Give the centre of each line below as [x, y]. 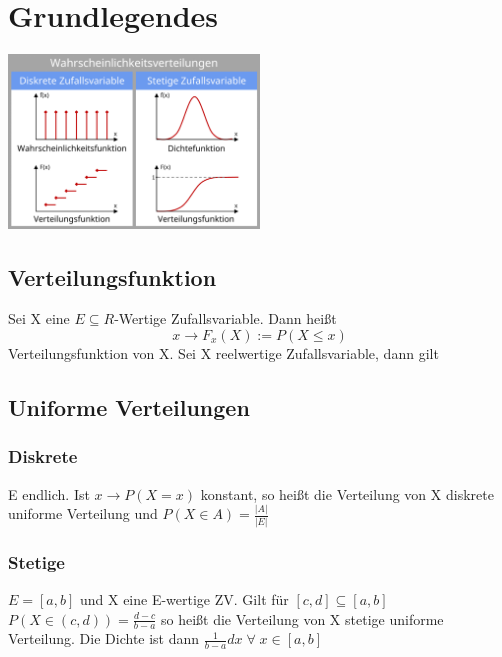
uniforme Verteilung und [83, 513]
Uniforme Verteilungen [129, 406]
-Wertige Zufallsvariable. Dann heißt [225, 318]
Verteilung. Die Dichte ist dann [104, 638]
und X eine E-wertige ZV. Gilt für [184, 599]
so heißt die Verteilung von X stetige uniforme [302, 618]
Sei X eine [39, 318]
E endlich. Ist [49, 493]
